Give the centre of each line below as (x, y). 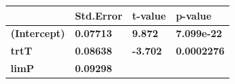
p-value (194, 15)
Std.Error (99, 15)
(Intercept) (38, 33)
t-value (149, 15)
